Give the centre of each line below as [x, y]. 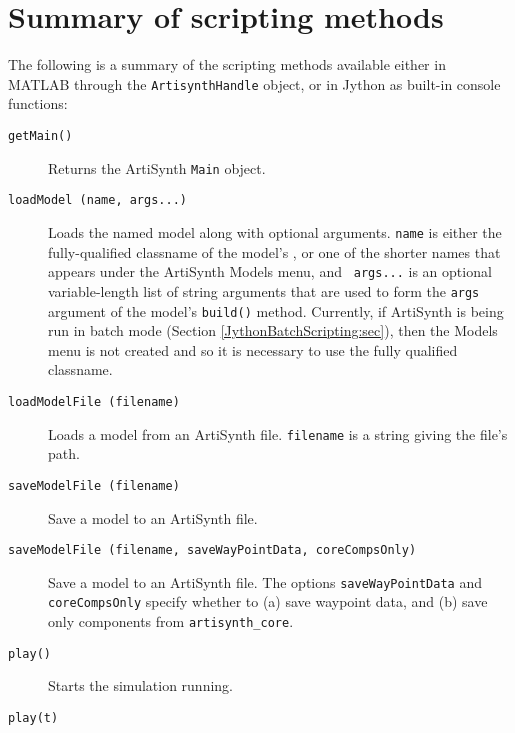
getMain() [40, 135]
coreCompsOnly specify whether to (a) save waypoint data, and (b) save [268, 601]
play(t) [33, 717]
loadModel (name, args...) [97, 200]
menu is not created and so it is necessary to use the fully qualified [253, 349]
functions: [38, 103]
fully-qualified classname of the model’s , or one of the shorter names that [274, 251]
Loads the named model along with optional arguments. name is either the [275, 231]
